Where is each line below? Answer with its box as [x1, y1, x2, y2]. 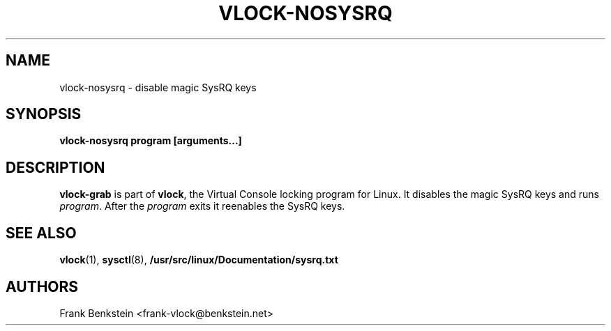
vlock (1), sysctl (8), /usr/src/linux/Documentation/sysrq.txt [59, 254, 338, 266]
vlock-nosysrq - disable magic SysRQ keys [59, 81, 257, 93]
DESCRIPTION [6, 158, 105, 176]
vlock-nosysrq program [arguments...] [59, 134, 242, 147]
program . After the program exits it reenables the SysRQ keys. [59, 200, 345, 213]
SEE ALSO [6, 224, 77, 242]
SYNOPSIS [6, 105, 82, 123]
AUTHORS [6, 277, 79, 295]
